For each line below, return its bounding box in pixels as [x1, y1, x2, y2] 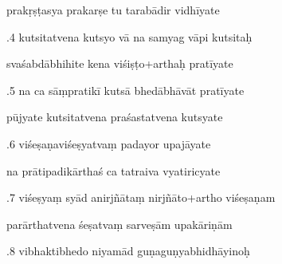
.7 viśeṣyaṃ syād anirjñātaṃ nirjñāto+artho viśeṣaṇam [6, 189, 276, 206]
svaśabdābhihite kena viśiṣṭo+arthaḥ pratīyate [6, 55, 233, 72]
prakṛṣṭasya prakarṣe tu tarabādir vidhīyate [6, 2, 220, 18]
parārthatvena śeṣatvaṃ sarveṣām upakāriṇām [6, 215, 233, 232]
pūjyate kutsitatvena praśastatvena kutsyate [6, 108, 223, 125]
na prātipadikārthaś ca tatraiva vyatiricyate [6, 162, 221, 179]
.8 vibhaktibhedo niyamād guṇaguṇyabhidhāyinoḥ [6, 242, 250, 259]
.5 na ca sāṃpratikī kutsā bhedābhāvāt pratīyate [6, 81, 245, 98]
